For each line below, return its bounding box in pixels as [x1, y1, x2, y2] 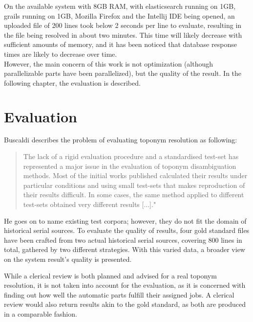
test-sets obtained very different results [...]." [23, 199, 156, 209]
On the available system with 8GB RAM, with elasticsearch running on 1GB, [4, 1, 236, 11]
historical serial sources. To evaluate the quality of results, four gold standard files [4, 225, 250, 235]
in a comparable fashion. [4, 308, 77, 319]
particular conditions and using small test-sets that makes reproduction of [23, 180, 245, 190]
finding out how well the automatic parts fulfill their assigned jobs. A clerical [4, 289, 234, 299]
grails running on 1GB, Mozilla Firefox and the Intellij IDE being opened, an [4, 10, 235, 21]
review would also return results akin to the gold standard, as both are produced [4, 299, 246, 309]
